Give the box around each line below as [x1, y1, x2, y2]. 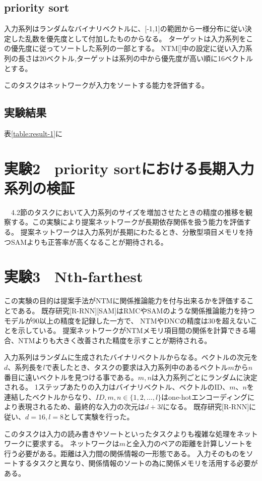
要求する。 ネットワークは [32, 438, 119, 449]
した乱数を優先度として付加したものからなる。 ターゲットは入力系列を [11, 33, 246, 43]
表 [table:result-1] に [4, 128, 63, 138]
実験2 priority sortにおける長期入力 [4, 157, 254, 178]
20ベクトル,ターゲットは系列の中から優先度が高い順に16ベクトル [39, 52, 253, 63]
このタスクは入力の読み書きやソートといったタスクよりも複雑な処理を [4, 428, 237, 439]
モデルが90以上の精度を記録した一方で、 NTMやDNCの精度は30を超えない [4, 315, 250, 326]
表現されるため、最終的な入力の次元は [18, 401, 145, 412]
